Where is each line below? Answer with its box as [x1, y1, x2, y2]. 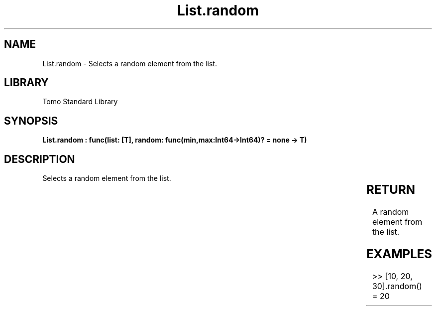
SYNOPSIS [4, 114, 58, 127]
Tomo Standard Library [42, 97, 118, 106]
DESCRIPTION [4, 153, 75, 165]
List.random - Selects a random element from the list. [42, 59, 217, 68]
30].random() [372, 281, 422, 291]
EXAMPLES [366, 246, 432, 261]
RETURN [366, 182, 415, 197]
